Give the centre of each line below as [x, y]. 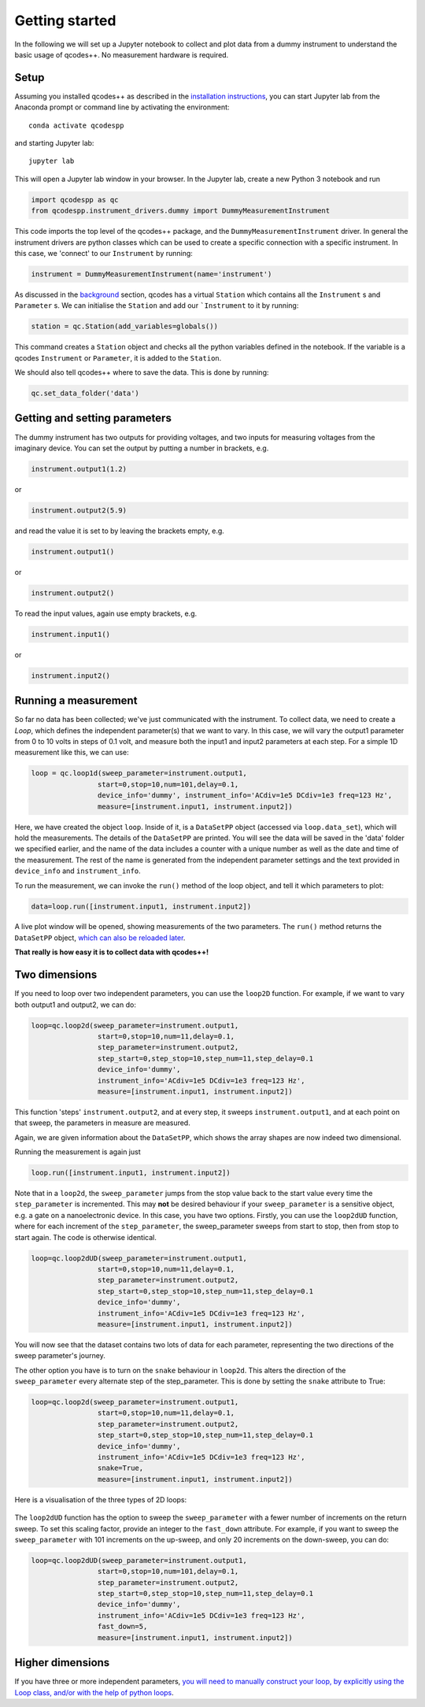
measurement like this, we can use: [72, 753]
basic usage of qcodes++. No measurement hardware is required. [122, 54]
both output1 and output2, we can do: [76, 1005]
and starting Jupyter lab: [54, 143]
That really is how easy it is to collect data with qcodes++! [111, 952]
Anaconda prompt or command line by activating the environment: [122, 107]
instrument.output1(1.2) [79, 469]
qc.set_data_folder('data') [85, 393]
